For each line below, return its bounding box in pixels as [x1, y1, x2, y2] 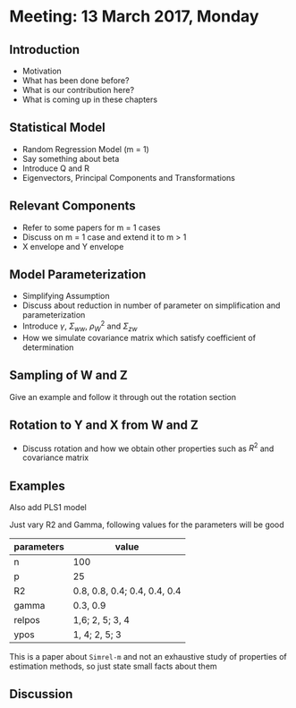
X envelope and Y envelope [21, 241, 124, 252]
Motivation [21, 65, 63, 76]
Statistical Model [9, 120, 106, 135]
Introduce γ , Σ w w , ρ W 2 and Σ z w [21, 320, 138, 333]
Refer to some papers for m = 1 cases [21, 222, 161, 233]
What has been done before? [21, 75, 130, 86]
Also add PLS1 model [9, 501, 87, 512]
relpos [13, 613, 40, 626]
